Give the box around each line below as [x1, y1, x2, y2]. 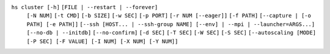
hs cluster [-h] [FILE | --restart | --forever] [11, 4, 158, 10]
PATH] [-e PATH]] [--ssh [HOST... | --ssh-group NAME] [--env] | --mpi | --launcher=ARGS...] [26, 21, 315, 27]
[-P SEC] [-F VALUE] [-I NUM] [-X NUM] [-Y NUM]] [26, 38, 178, 45]
